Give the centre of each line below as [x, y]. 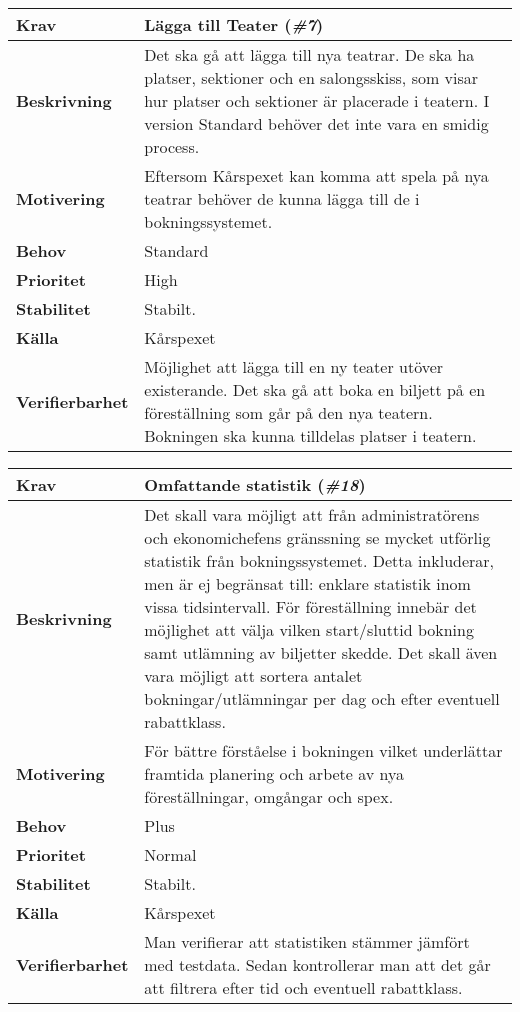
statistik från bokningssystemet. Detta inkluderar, [319, 560]
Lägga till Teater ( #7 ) [234, 24]
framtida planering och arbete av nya [274, 773]
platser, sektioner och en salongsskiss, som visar [311, 77]
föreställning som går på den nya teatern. [288, 412]
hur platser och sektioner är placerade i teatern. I [317, 100]
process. [172, 146]
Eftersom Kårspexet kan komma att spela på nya [316, 175]
